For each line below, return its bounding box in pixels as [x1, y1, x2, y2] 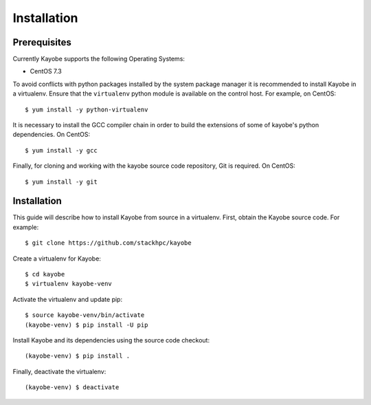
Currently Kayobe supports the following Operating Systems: [12, 55, 185, 63]
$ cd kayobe [25, 270, 65, 278]
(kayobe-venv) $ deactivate [25, 384, 120, 391]
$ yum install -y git [25, 177, 98, 186]
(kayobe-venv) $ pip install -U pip [25, 320, 148, 329]
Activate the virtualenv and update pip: [12, 295, 123, 303]
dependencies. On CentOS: [12, 131, 91, 139]
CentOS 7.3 [30, 67, 62, 76]
